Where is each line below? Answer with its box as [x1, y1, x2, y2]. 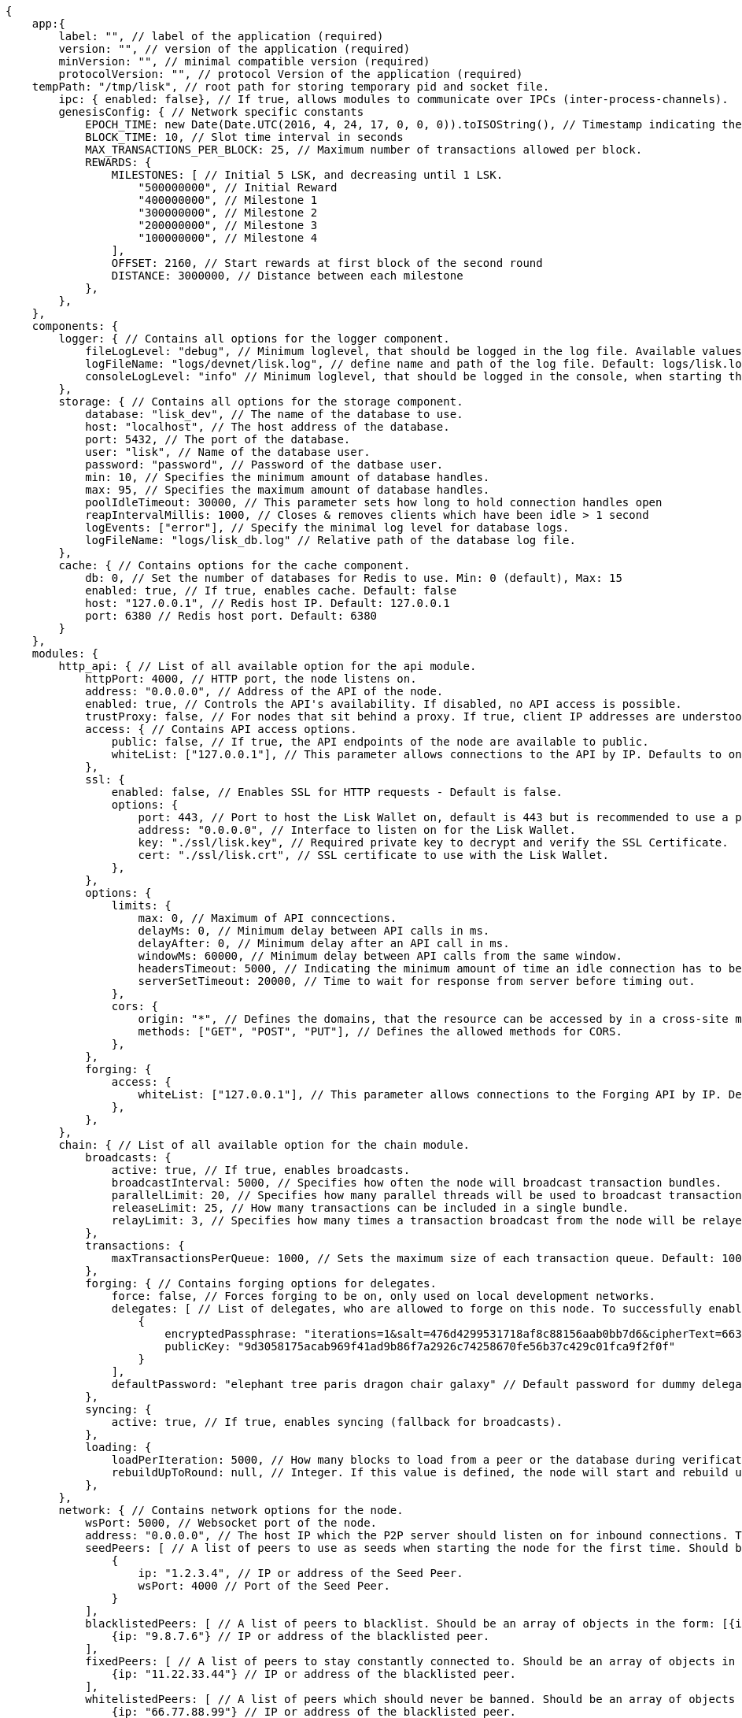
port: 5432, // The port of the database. [85, 433, 351, 446]
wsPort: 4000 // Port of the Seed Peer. [138, 1579, 390, 1592]
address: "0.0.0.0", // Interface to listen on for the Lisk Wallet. [138, 824, 576, 836]
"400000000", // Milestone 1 [138, 194, 318, 206]
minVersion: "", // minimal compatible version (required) [58, 55, 430, 68]
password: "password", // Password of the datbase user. [85, 458, 444, 471]
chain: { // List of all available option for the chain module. [58, 1139, 471, 1151]
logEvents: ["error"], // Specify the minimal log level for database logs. [85, 521, 570, 534]
